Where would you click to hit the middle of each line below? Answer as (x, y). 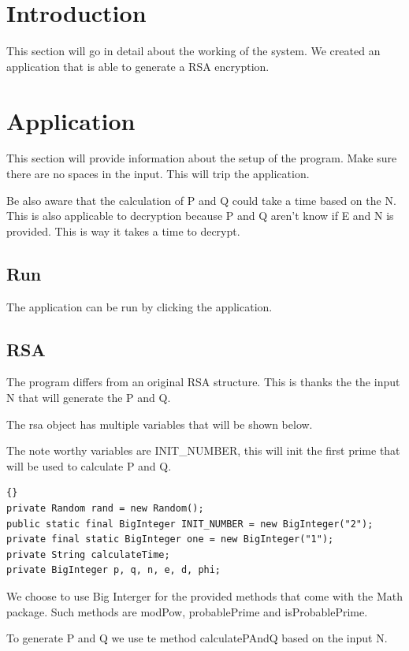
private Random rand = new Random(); (105, 508)
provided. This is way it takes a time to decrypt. (123, 231)
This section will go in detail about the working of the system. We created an (193, 51)
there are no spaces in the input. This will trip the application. (158, 174)
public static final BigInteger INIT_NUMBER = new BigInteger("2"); (190, 524)
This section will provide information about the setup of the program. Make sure (202, 158)
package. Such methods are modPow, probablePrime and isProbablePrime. (187, 611)
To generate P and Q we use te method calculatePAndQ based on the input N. (197, 638)
